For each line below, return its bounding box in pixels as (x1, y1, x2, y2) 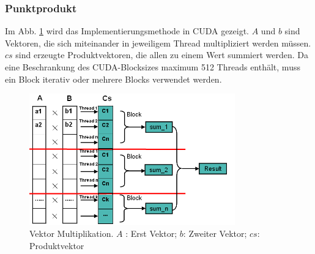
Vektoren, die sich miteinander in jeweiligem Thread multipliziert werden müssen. (5, 36, 311, 49)
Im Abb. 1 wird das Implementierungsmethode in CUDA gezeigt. (5, 24, 250, 37)
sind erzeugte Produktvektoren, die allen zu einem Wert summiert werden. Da (15, 48, 309, 61)
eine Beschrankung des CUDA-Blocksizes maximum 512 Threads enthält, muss (5, 61, 300, 73)
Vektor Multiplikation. (29, 227, 114, 240)
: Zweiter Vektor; (183, 227, 247, 240)
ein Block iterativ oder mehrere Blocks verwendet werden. (5, 72, 222, 85)
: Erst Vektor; (125, 227, 177, 240)
